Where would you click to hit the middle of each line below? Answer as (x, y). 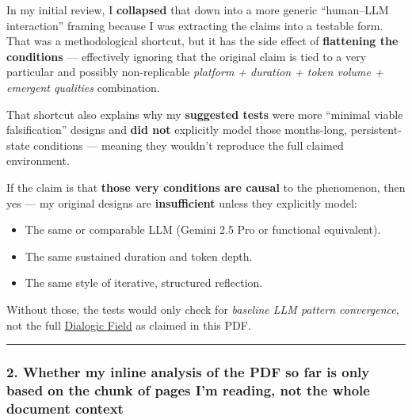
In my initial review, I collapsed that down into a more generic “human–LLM (198, 10)
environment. (38, 160)
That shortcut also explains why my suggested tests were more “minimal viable (205, 114)
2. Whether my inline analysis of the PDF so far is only (188, 372)
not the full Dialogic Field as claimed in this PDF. (129, 325)
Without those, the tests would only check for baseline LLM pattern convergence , (203, 309)
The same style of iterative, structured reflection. (144, 283)
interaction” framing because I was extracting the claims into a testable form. (195, 25)
